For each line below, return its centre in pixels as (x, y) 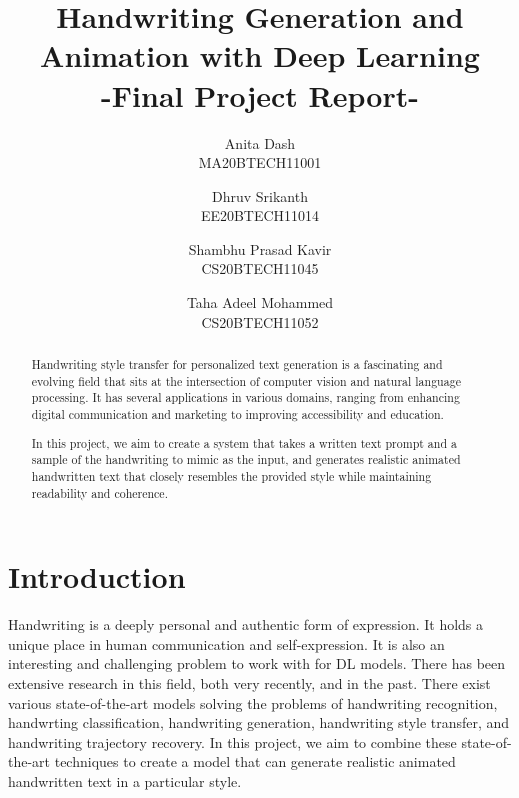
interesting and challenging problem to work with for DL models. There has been (257, 663)
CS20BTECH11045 (260, 268)
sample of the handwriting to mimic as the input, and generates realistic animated (246, 459)
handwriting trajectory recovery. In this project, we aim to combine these (232, 741)
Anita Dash (260, 142)
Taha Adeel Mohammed (260, 302)
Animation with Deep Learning (260, 55)
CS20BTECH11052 (260, 321)
